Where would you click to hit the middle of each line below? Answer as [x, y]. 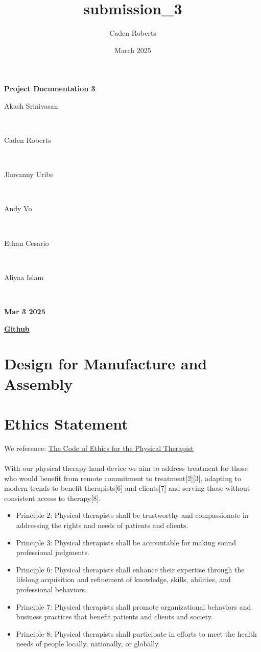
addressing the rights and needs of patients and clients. [102, 525]
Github [17, 328]
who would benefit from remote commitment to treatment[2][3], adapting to [123, 478]
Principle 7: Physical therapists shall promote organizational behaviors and [134, 606]
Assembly [39, 383]
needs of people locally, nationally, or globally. [88, 644]
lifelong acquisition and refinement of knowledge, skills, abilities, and [123, 579]
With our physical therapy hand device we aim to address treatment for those [126, 468]
